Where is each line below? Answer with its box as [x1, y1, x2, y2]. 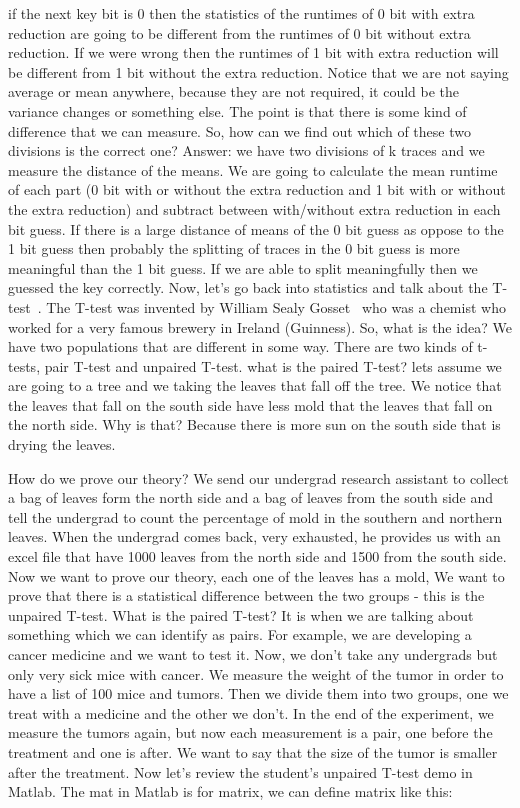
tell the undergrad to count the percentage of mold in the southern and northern [8, 506, 503, 527]
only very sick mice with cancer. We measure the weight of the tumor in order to [8, 663, 504, 684]
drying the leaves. [8, 434, 116, 455]
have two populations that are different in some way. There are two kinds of [8, 336, 473, 357]
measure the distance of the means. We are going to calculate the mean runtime [8, 159, 498, 180]
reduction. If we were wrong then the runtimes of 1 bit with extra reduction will [8, 42, 499, 63]
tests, [8, 355, 41, 376]
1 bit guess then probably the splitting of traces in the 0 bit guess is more [8, 238, 460, 259]
